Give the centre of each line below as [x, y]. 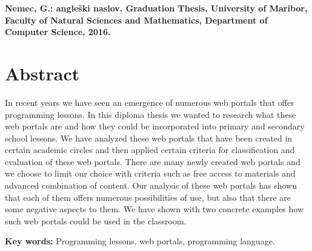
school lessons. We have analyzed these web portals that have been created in [149, 138]
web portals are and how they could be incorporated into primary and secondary [155, 126]
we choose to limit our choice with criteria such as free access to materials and [150, 173]
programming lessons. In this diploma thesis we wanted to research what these [151, 114]
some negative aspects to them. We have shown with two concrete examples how [154, 209]
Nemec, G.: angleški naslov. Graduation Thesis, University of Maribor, [156, 8]
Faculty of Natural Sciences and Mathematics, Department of [136, 20]
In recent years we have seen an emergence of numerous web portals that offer [150, 102]
